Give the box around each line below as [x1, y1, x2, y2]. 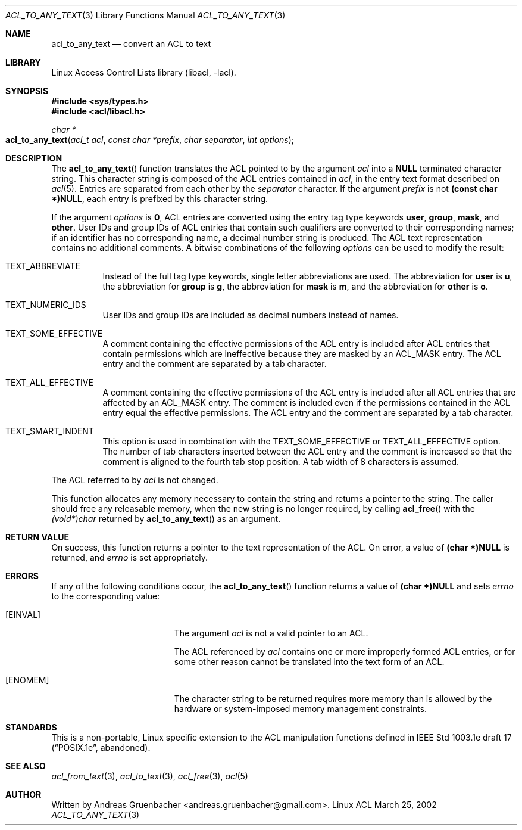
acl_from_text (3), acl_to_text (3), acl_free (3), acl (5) [51, 771, 248, 781]
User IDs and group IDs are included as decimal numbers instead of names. [102, 310, 399, 320]
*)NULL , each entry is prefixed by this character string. [51, 194, 268, 204]
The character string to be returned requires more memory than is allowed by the [174, 694, 492, 704]
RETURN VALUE [5, 532, 69, 542]
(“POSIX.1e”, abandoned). [51, 742, 151, 753]
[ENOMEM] [5, 675, 49, 685]
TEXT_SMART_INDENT [5, 426, 94, 436]
